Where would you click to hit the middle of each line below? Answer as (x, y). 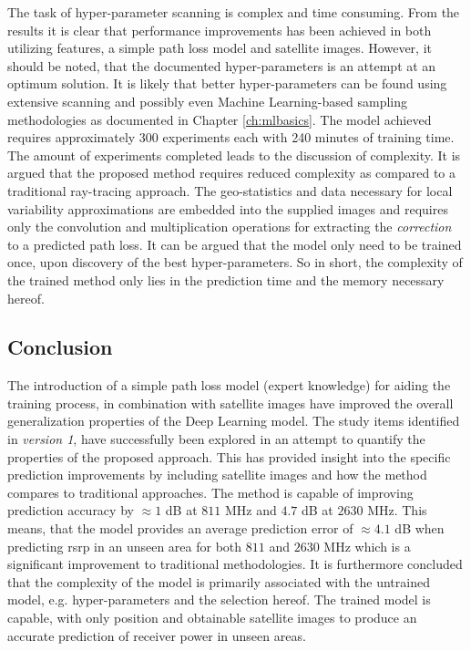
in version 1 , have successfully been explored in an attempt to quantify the (216, 439)
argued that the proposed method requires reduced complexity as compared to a (232, 173)
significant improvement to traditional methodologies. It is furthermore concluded (235, 564)
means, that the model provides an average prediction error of (180, 528)
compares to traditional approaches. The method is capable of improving (210, 492)
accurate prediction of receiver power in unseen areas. (157, 635)
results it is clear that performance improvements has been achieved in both (220, 30)
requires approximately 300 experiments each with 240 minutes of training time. (231, 137)
